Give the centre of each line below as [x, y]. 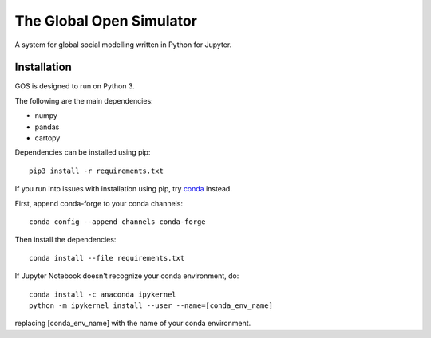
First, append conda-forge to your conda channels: [99, 203]
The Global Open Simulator [106, 21]
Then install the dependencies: [65, 240]
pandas [47, 127]
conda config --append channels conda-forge [118, 222]
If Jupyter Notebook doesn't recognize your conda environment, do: [127, 276]
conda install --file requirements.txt [107, 258]
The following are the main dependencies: [84, 100]
